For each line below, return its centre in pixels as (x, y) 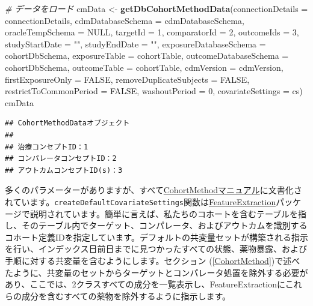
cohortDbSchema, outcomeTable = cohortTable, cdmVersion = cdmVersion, (144, 67)
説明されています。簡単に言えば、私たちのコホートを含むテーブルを (164, 213)
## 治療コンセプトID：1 (47, 147)
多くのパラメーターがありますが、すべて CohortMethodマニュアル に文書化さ (153, 190)
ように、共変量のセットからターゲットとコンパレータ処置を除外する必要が (160, 272)
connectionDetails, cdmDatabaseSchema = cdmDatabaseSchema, (125, 20)
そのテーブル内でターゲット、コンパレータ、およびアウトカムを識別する (164, 225)
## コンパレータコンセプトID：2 (61, 159)
